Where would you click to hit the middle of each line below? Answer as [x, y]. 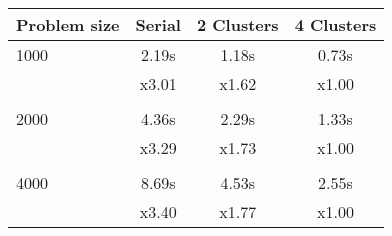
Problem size [68, 24]
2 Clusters [237, 24]
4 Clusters [335, 24]
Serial [158, 24]
